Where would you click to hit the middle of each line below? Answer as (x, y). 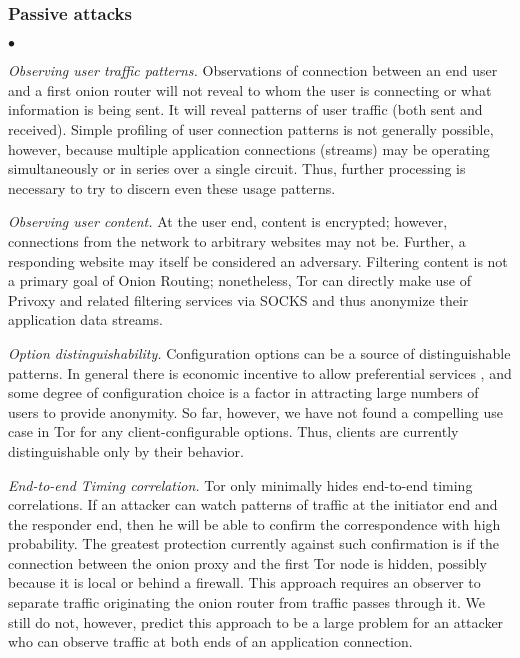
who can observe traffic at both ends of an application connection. (210, 641)
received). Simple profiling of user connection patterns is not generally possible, (251, 129)
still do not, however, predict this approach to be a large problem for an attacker (256, 621)
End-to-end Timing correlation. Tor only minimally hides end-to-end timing (240, 484)
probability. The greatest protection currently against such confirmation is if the (253, 543)
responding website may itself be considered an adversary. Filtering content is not (258, 260)
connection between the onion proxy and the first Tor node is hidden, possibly (247, 562)
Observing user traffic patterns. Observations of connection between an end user (253, 70)
